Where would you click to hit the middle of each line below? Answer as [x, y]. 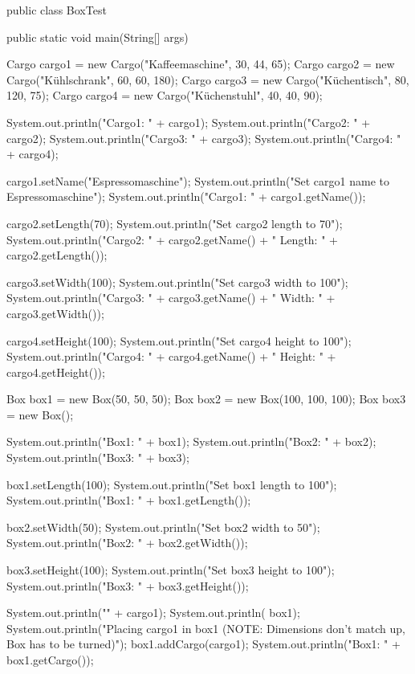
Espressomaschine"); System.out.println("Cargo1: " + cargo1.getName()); [186, 196]
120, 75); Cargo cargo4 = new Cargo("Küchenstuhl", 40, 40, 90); [165, 95]
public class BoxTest [57, 10]
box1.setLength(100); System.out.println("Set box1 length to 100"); [172, 484]
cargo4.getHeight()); [56, 372]
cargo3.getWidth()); [55, 313]
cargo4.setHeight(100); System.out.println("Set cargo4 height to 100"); [179, 340]
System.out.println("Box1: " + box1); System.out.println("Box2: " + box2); [191, 441]
